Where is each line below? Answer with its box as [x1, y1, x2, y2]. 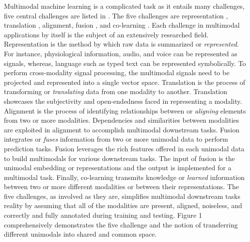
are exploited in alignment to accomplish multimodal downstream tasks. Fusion [4, 124, 239, 134]
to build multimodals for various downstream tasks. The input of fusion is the [4, 153, 235, 163]
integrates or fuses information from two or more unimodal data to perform [4, 134, 228, 144]
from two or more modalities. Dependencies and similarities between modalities [4, 115, 239, 125]
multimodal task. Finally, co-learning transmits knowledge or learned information [4, 172, 245, 182]
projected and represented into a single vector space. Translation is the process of [4, 77, 246, 87]
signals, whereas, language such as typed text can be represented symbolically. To [4, 58, 246, 68]
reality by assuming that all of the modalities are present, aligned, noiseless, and [4, 200, 242, 210]
